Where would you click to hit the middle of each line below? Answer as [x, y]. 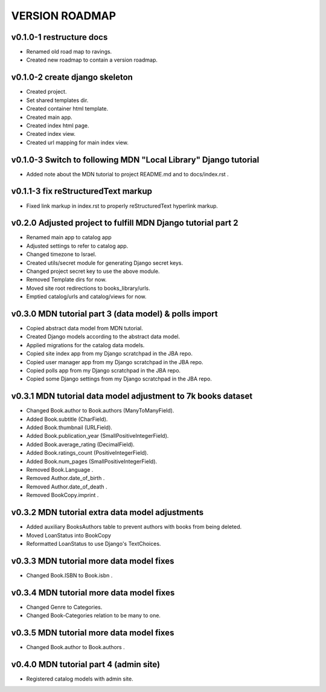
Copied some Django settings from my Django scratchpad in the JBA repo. [119, 379]
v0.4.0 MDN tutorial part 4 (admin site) [85, 664]
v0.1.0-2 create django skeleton [72, 78]
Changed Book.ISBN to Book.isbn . [69, 575]
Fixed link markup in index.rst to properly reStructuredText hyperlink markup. [122, 206]
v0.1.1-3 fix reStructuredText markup [81, 191]
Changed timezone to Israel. [61, 254]
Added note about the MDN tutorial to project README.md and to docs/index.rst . [127, 174]
